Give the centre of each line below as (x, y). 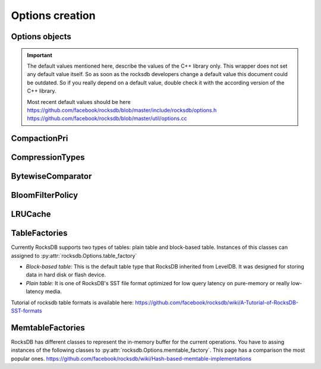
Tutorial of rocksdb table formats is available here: (72, 302)
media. (53, 292)
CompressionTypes (48, 157)
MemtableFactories (48, 328)
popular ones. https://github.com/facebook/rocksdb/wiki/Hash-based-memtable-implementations (131, 358)
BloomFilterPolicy (45, 195)
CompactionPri (40, 139)
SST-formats (26, 311)
